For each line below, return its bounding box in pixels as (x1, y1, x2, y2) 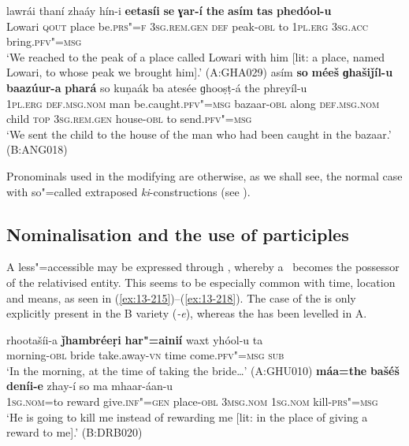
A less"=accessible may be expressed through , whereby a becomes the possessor (6, 258, 400, 275)
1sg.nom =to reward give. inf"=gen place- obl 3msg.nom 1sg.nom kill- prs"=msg (6, 393, 378, 410)
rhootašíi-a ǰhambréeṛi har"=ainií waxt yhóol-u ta (6, 331, 263, 348)
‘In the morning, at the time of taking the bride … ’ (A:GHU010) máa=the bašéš (6, 362, 400, 378)
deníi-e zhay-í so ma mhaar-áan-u (6, 377, 173, 394)
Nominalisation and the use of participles (6, 221, 349, 246)
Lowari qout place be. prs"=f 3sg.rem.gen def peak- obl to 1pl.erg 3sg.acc (6, 17, 368, 34)
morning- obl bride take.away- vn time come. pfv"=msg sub (6, 347, 284, 363)
